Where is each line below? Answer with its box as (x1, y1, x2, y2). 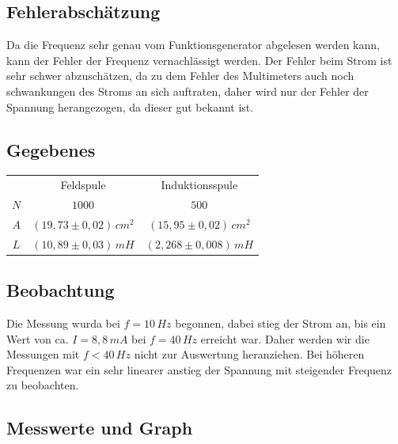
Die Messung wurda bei (6, 314, 120, 331)
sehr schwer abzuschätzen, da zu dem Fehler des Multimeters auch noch (6, 67, 354, 84)
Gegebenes (6, 137, 96, 161)
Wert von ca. (6, 330, 69, 347)
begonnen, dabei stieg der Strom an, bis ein (175, 314, 386, 331)
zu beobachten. (6, 377, 79, 393)
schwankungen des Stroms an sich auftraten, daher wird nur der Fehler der (6, 82, 369, 99)
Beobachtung (6, 278, 115, 302)
